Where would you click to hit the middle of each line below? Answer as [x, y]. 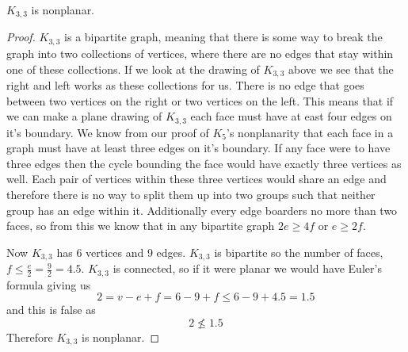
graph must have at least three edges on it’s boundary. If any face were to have [198, 148]
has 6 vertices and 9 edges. [121, 252]
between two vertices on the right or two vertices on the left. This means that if [200, 100]
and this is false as [51, 310]
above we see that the [341, 69]
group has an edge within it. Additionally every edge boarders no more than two [202, 210]
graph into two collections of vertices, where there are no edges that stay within [200, 53]
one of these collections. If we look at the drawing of [133, 69]
